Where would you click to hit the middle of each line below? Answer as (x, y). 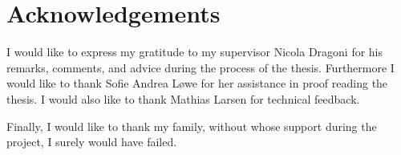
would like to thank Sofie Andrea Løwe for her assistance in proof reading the (197, 83)
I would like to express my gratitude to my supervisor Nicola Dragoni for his (195, 52)
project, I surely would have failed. (92, 142)
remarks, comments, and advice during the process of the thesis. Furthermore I (200, 67)
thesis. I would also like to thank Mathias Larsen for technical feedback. (183, 98)
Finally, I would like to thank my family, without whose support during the (192, 126)
